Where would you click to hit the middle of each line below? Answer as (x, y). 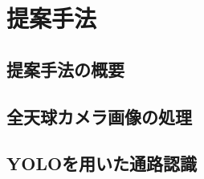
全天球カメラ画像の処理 (99, 116)
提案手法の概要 (65, 69)
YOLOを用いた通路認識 (102, 163)
